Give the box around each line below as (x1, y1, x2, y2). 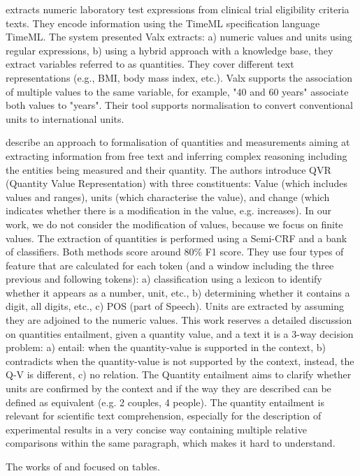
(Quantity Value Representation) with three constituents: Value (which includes (6, 176, 348, 191)
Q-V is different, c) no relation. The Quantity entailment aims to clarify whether (6, 367, 352, 382)
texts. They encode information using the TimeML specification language (6, 15, 320, 30)
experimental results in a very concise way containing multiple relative (6, 422, 307, 436)
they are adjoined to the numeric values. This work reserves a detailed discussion (6, 313, 352, 327)
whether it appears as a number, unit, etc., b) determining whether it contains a (6, 285, 350, 299)
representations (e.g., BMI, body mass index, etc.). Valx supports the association (6, 70, 352, 84)
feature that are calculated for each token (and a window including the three (6, 258, 334, 272)
